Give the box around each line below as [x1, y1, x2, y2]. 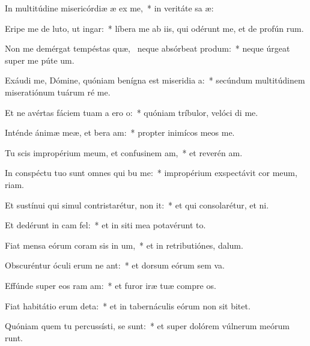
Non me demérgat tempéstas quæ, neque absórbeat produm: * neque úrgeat [5, 42, 290, 55]
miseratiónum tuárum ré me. [5, 85, 111, 98]
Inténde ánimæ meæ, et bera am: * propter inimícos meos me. [5, 126, 235, 139]
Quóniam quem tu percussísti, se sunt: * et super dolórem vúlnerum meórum [5, 320, 290, 332]
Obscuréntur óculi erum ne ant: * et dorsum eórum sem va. [5, 259, 225, 272]
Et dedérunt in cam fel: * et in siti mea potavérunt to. [5, 219, 206, 231]
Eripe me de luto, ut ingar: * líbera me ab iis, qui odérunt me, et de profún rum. [5, 22, 304, 34]
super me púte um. [5, 53, 74, 66]
